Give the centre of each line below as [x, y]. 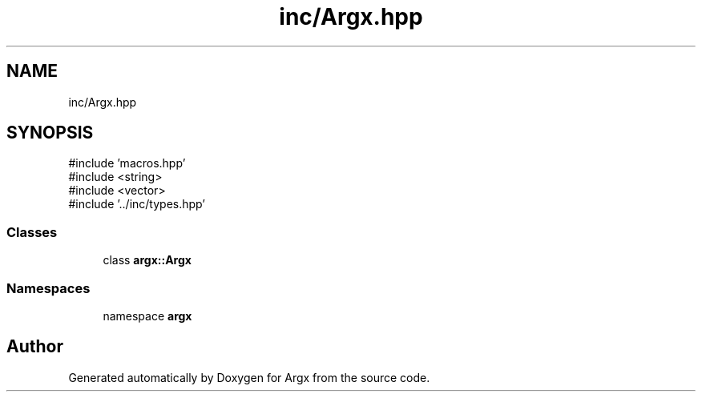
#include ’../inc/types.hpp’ [137, 204]
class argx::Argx [147, 260]
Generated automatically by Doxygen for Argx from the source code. [249, 377]
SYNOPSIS [50, 133]
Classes [32, 232]
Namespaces [48, 288]
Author [35, 347]
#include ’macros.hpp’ [127, 163]
